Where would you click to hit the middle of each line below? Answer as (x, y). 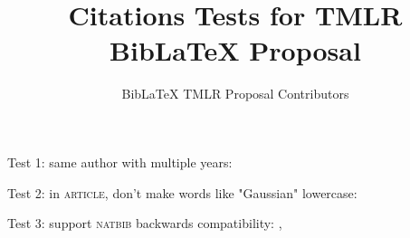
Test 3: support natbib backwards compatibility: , (145, 223)
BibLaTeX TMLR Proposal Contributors (235, 94)
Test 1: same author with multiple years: (120, 162)
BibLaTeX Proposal (235, 50)
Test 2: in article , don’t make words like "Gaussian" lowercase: (182, 192)
